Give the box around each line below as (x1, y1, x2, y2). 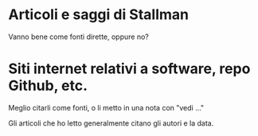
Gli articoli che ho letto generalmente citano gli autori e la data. (8, 118, 214, 128)
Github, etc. (8, 77, 88, 95)
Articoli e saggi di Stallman (8, 6, 190, 24)
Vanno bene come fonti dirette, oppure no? (8, 32, 149, 41)
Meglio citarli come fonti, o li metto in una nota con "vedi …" (8, 103, 205, 112)
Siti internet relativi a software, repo (8, 60, 251, 78)
